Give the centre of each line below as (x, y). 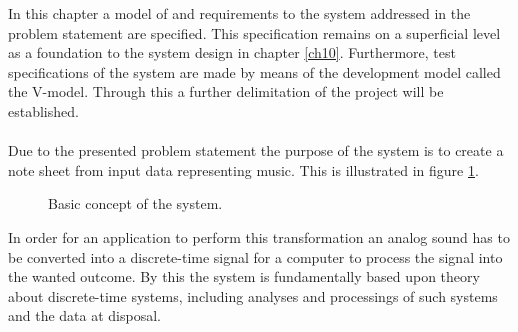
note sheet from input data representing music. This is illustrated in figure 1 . (243, 169)
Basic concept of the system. (135, 203)
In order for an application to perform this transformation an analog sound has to (259, 236)
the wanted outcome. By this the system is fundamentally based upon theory (244, 276)
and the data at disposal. (85, 315)
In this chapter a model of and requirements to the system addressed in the (239, 13)
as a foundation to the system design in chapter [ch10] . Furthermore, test (232, 52)
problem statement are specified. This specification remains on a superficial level (254, 32)
